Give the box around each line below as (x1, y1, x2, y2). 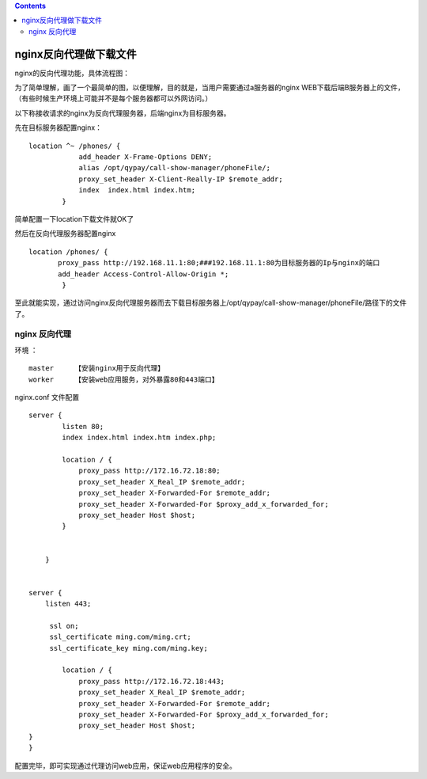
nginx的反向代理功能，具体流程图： (14, 68, 130, 78)
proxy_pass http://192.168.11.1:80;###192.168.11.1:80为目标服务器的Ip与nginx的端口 (58, 258, 380, 268)
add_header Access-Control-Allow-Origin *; (58, 269, 229, 279)
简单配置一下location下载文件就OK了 (14, 214, 134, 223)
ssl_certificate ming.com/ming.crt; (49, 633, 191, 641)
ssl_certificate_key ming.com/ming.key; (49, 644, 209, 652)
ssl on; (49, 621, 79, 630)
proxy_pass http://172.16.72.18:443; (78, 677, 225, 686)
